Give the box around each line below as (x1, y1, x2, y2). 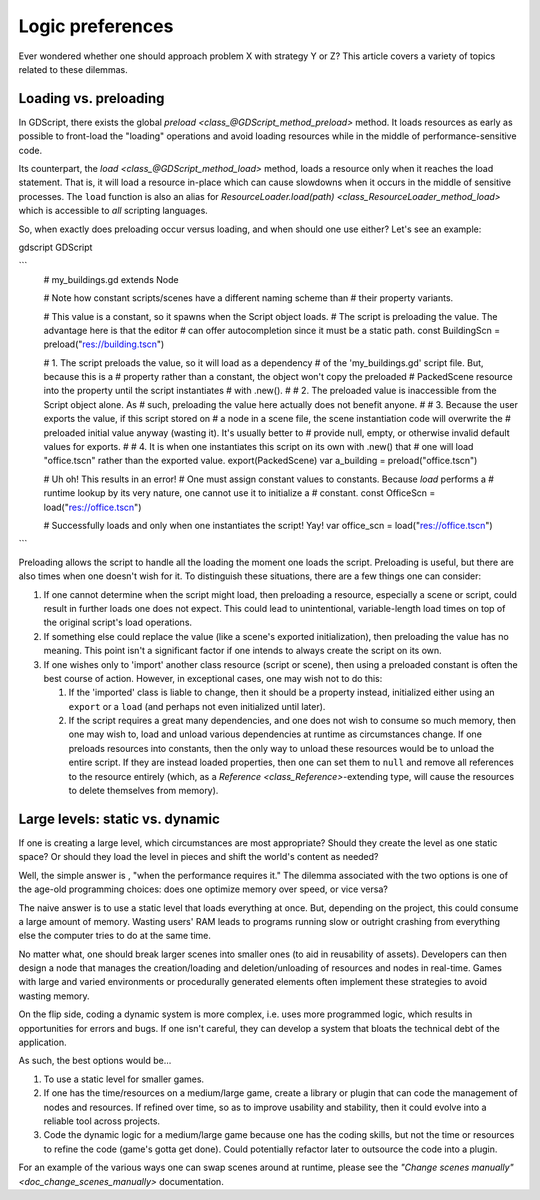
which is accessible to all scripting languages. (18, 205, 209, 217)
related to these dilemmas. (18, 63, 129, 75)
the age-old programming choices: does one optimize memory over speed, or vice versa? (18, 883, 389, 895)
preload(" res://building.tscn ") (43, 338, 165, 350)
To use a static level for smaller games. (43, 1073, 205, 1085)
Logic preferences (18, 15, 174, 37)
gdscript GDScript (18, 241, 93, 253)
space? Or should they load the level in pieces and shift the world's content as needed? (18, 851, 379, 863)
